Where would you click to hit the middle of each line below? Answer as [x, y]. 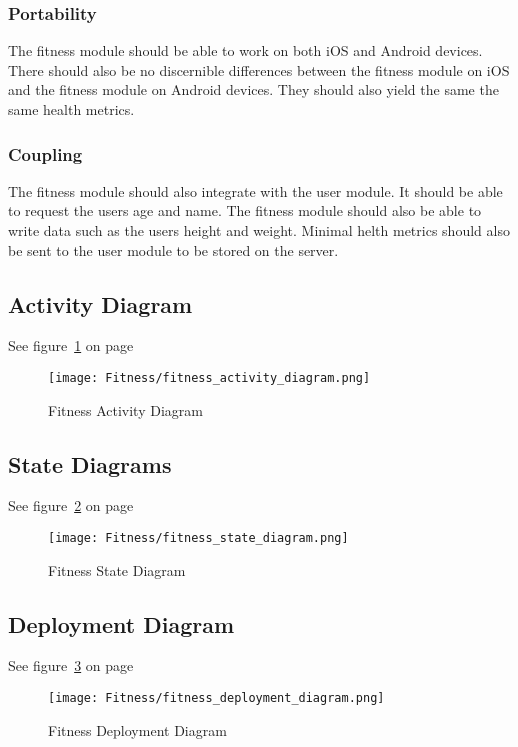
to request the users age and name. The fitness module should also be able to [245, 210]
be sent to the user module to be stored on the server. [173, 249]
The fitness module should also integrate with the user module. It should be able [255, 190]
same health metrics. [71, 109]
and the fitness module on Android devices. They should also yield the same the [253, 89]
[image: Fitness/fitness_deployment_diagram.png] [216, 698]
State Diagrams [90, 463]
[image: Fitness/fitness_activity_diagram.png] [209, 377]
